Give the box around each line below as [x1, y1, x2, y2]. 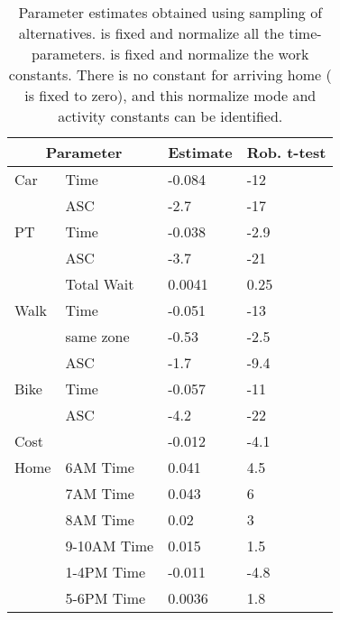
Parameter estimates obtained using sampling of [18, 2, 323, 23]
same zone [65, 326, 130, 347]
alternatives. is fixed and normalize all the [18, 23, 284, 43]
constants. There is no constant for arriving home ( [8, 64, 332, 85]
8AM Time [65, 509, 134, 530]
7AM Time [65, 483, 134, 504]
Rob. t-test [246, 142, 326, 162]
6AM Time [65, 457, 134, 477]
